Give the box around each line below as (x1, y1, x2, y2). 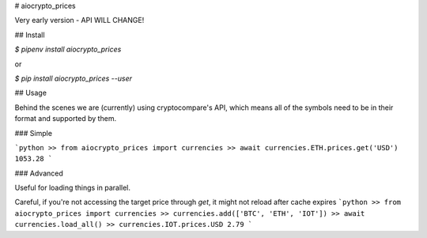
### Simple (14, 128, 53, 138)
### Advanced (14, 168, 63, 178)
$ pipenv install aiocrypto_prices (14, 44, 122, 55)
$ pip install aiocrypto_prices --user (14, 74, 132, 83)
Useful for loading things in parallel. (14, 183, 130, 193)
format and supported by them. (14, 114, 117, 123)
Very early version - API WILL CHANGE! (14, 16, 145, 25)
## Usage (14, 88, 47, 98)
